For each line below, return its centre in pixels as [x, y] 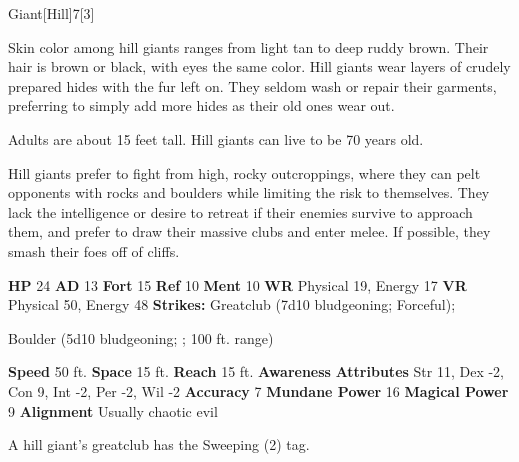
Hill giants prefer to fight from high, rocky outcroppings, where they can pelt [244, 172]
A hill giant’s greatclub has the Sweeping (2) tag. [159, 444]
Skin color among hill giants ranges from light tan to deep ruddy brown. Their [248, 46]
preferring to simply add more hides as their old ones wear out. [201, 105]
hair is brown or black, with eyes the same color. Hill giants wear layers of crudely [259, 66]
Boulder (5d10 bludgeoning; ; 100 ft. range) [141, 337]
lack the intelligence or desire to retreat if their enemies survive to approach [240, 211]
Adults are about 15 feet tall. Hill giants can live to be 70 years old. [216, 138]
